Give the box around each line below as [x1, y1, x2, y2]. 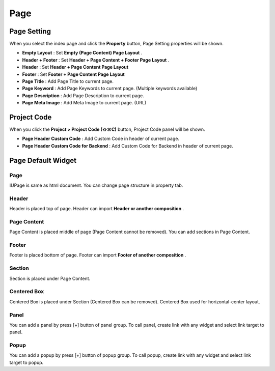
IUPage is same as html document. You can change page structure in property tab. [9, 182, 183, 188]
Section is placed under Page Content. [9, 275, 91, 281]
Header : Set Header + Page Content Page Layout [22, 64, 129, 70]
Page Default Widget [9, 156, 77, 165]
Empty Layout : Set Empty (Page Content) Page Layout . [22, 50, 143, 56]
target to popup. [9, 359, 44, 365]
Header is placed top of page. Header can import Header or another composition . [9, 206, 184, 212]
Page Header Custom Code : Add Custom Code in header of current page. [22, 135, 179, 142]
